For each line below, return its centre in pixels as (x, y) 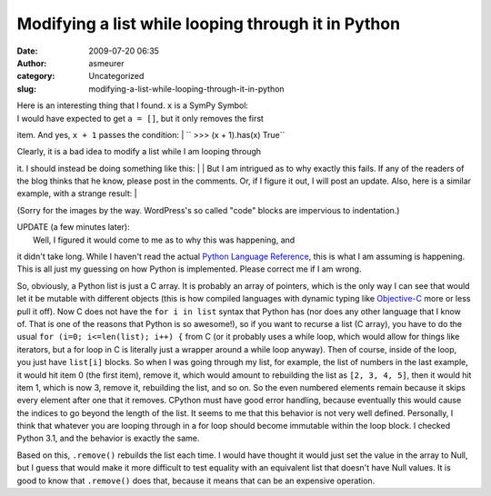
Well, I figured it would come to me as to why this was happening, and (164, 240)
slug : (26, 89)
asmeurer (106, 63)
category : (36, 76)
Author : (32, 63)
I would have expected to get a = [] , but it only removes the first (140, 118)
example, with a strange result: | (77, 193)
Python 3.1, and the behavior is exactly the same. (108, 438)
